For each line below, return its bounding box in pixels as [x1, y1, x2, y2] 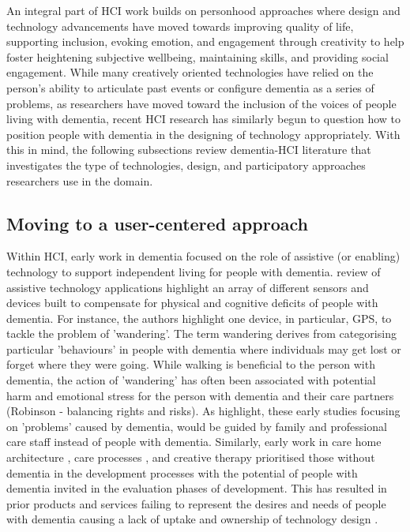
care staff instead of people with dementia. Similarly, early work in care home [6, 433, 382, 450]
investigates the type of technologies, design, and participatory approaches [6, 156, 366, 173]
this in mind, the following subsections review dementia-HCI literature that [6, 141, 371, 158]
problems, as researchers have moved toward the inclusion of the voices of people [6, 95, 397, 111]
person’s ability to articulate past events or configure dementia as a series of [6, 79, 374, 96]
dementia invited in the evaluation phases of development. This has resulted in [6, 480, 387, 496]
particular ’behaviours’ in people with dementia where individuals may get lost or [6, 340, 401, 357]
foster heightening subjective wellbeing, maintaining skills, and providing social [6, 48, 389, 65]
